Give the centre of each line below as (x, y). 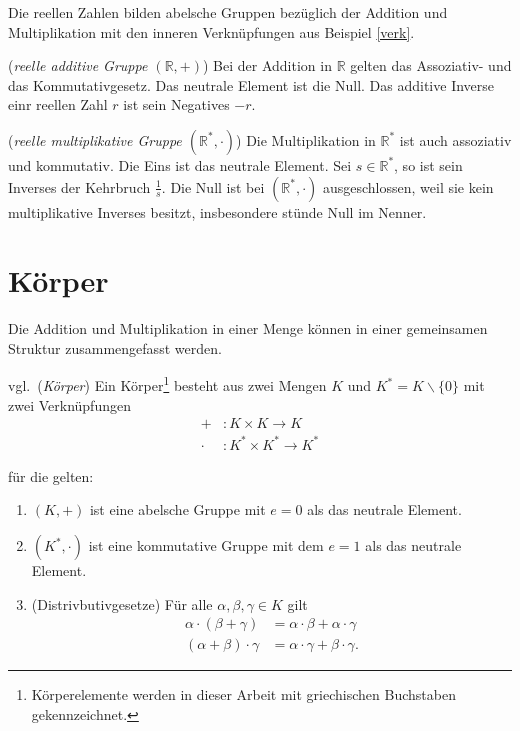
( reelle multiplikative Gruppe (95, 139)
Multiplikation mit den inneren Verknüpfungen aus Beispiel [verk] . (211, 31)
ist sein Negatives (176, 104)
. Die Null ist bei (213, 186)
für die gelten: (51, 475)
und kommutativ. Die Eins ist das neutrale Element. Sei (180, 164)
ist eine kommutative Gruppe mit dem (206, 545)
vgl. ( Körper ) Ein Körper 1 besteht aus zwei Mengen (167, 384)
